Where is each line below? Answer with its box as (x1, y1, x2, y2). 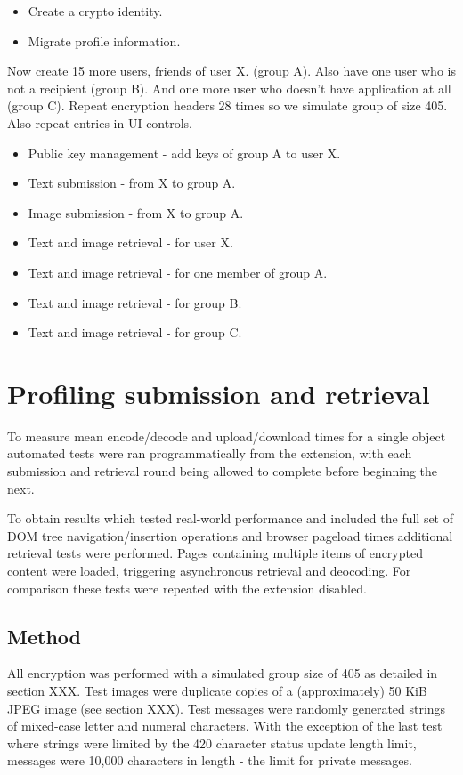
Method (7, 622, 81, 650)
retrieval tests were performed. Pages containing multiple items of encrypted (7, 544, 423, 562)
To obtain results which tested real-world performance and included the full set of (7, 509, 454, 528)
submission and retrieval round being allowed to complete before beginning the (7, 462, 438, 480)
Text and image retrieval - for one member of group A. (28, 262, 328, 281)
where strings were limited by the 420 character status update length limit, (7, 733, 417, 752)
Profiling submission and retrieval (7, 375, 430, 411)
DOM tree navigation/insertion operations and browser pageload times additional (7, 526, 453, 545)
